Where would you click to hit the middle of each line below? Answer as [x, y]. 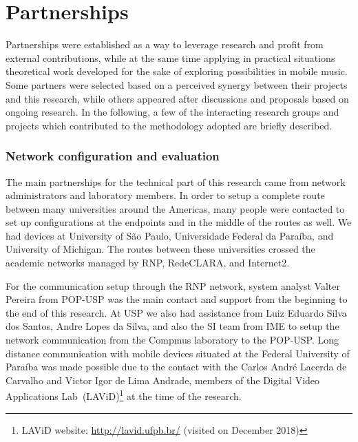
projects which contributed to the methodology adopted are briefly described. [169, 125]
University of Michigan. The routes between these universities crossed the [160, 249]
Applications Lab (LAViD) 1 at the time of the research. [124, 395]
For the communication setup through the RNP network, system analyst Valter [173, 285]
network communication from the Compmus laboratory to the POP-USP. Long [172, 340]
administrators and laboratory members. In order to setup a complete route [165, 195]
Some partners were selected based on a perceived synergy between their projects [177, 84]
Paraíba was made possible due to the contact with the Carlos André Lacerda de [176, 367]
